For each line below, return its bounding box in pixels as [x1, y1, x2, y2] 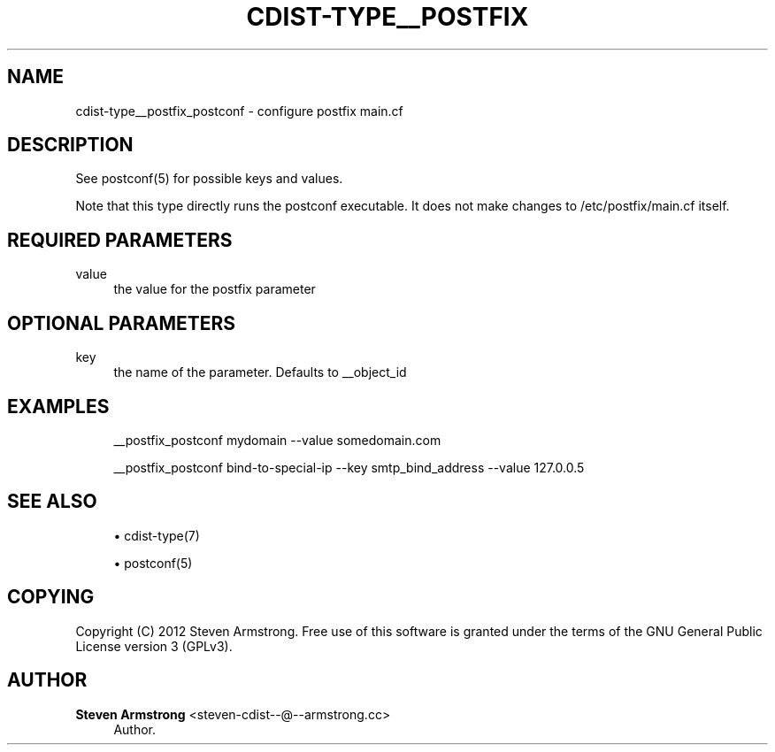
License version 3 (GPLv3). [75, 638, 233, 654]
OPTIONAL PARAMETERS [7, 311, 236, 334]
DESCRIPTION [7, 134, 134, 157]
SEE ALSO [7, 490, 97, 513]
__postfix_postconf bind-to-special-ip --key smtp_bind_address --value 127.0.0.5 [113, 459, 585, 475]
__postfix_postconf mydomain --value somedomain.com [113, 432, 441, 448]
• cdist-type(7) [113, 527, 200, 543]
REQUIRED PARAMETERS [7, 228, 233, 251]
